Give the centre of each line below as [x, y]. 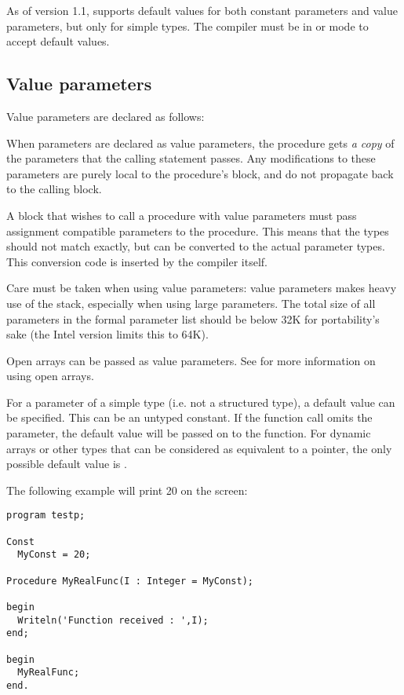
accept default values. [58, 41]
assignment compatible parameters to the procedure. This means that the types [198, 230]
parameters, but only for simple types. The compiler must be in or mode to [187, 26]
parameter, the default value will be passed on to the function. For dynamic [189, 433]
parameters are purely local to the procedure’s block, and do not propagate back [200, 173]
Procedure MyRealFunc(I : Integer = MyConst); [130, 581]
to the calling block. [54, 189]
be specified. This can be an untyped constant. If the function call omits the [189, 417]
